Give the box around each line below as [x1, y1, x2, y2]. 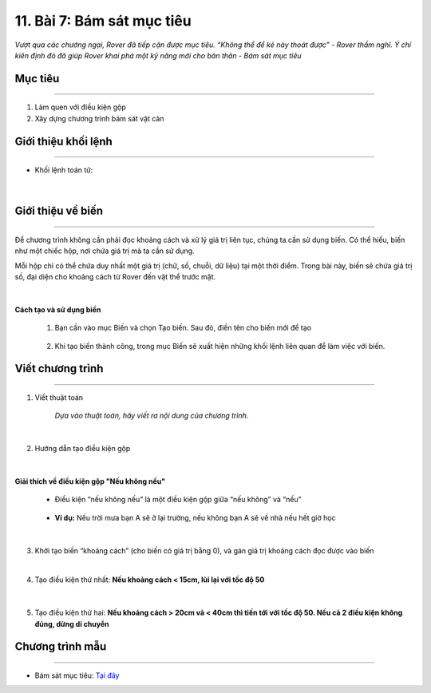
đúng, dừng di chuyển [34, 619, 109, 628]
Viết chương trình [14, 362, 104, 375]
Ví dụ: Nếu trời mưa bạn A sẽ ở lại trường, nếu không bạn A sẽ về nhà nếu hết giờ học [54, 513, 336, 522]
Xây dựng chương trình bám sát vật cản [34, 113, 164, 123]
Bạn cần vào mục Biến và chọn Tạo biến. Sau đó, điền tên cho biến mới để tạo [54, 323, 311, 333]
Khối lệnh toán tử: [34, 165, 93, 175]
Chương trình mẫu [14, 640, 107, 654]
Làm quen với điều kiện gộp [34, 102, 127, 112]
